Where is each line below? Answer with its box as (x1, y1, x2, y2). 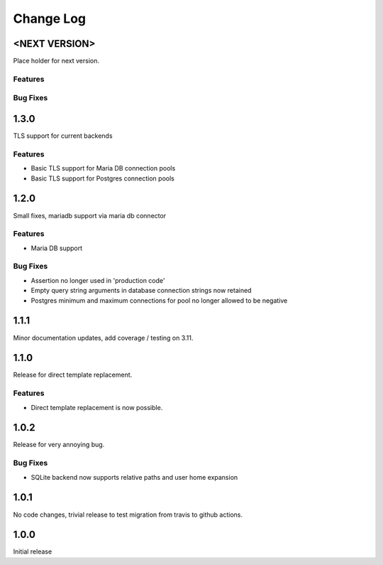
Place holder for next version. (13, 57, 99, 65)
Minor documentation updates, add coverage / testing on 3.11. (13, 333, 194, 342)
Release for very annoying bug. (13, 441, 105, 449)
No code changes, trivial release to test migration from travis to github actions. (13, 510, 243, 519)
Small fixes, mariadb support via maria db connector (13, 211, 167, 220)
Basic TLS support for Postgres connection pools (30, 174, 175, 183)
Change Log (13, 11, 87, 26)
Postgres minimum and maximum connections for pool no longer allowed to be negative (30, 296, 288, 305)
